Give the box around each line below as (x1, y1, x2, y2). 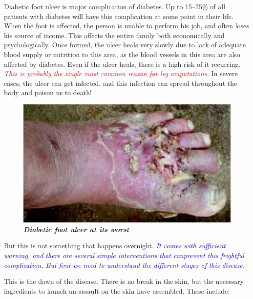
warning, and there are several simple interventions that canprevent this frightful (4, 250, 244, 260)
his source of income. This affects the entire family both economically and (4, 30, 225, 40)
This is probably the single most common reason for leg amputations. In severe (4, 68, 238, 79)
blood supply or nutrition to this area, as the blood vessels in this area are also (4, 49, 240, 59)
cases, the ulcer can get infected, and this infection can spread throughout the (4, 78, 237, 88)
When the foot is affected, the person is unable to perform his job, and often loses (4, 20, 249, 31)
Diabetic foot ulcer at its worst (23, 224, 129, 234)
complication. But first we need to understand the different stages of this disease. (4, 259, 245, 270)
